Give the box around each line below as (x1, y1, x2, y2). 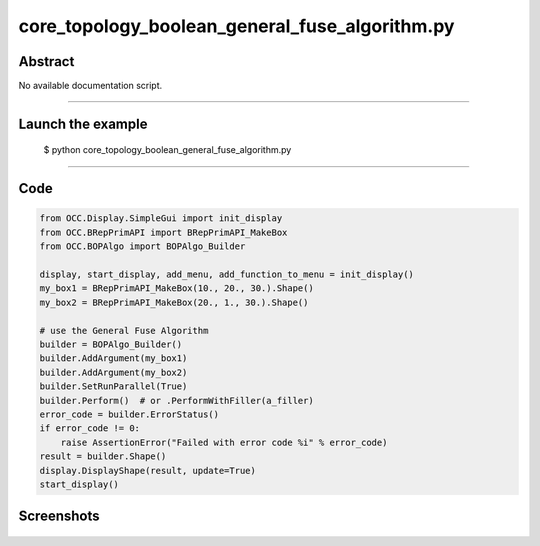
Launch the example (18, 115, 148, 132)
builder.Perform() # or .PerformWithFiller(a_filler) (39, 395, 314, 406)
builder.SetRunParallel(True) (39, 381, 188, 392)
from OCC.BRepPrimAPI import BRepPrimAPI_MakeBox (39, 226, 288, 238)
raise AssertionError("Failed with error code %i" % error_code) (60, 436, 388, 448)
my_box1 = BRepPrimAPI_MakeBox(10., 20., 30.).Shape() (39, 283, 314, 294)
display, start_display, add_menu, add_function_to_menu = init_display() (39, 269, 415, 280)
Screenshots (18, 508, 100, 525)
